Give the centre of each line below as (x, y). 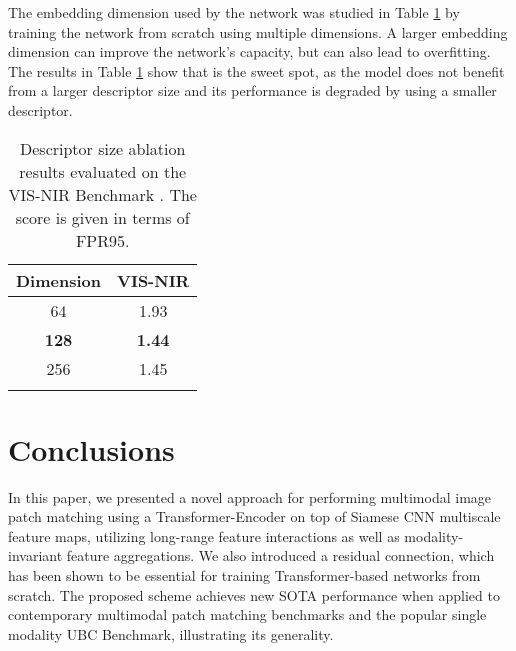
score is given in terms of (102, 217)
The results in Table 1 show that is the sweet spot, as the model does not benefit (256, 70)
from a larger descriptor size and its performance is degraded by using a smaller (252, 90)
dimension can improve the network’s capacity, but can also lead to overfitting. (249, 51)
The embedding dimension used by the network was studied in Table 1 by (234, 12)
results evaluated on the (103, 171)
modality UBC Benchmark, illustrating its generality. (171, 633)
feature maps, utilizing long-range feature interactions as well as (204, 535)
